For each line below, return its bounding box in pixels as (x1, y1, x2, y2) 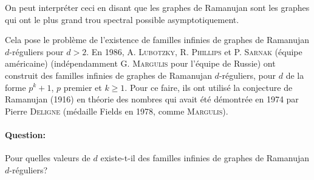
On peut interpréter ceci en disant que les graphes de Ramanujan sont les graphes (5, 1, 310, 13)
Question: (5, 128, 46, 141)
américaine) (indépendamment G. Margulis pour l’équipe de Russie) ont (5, 57, 276, 70)
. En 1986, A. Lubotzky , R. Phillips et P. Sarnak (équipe (86, 45, 302, 58)
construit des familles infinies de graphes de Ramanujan (5, 68, 212, 81)
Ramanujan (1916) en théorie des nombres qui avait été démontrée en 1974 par (5, 93, 299, 105)
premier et (63, 81, 102, 93)
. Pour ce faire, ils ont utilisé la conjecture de (125, 81, 293, 93)
